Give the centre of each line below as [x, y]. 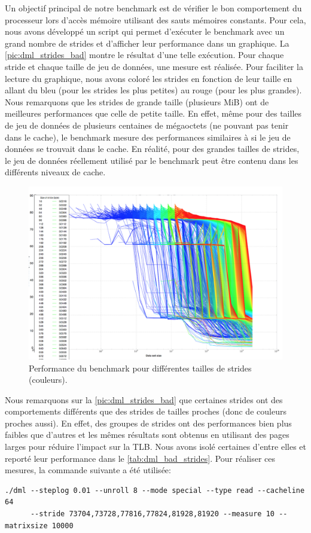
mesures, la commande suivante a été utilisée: [88, 470]
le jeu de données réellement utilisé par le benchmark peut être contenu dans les [152, 160]
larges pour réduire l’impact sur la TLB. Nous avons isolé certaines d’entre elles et [155, 447]
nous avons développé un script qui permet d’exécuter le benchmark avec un [145, 31]
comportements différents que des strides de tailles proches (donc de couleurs [146, 411]
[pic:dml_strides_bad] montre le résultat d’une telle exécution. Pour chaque [144, 55]
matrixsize [26, 526]
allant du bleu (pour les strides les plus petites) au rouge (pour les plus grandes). [153, 90]
